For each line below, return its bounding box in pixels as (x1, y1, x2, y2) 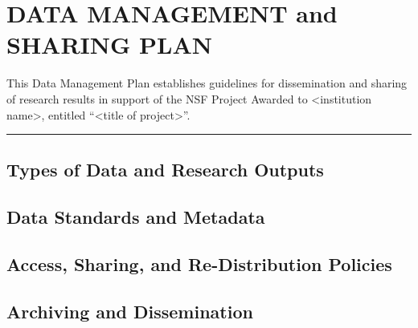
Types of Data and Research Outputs (6, 157, 324, 182)
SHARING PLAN (6, 28, 212, 61)
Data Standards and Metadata (6, 204, 265, 229)
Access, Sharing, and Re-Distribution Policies (6, 252, 392, 277)
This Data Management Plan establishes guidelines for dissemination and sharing (6, 75, 408, 91)
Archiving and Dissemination (6, 298, 253, 323)
